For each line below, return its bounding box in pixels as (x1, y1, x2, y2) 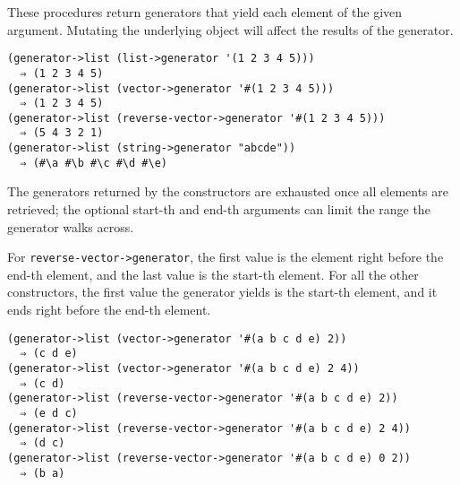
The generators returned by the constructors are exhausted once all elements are (7, 182, 448, 201)
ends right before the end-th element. (7, 300, 211, 319)
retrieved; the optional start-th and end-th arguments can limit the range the (7, 200, 430, 219)
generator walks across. (7, 217, 134, 236)
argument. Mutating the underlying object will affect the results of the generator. (7, 20, 454, 39)
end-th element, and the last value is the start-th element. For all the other (7, 264, 419, 283)
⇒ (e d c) (20, 406, 78, 420)
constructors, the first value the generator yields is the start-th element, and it (7, 282, 438, 301)
